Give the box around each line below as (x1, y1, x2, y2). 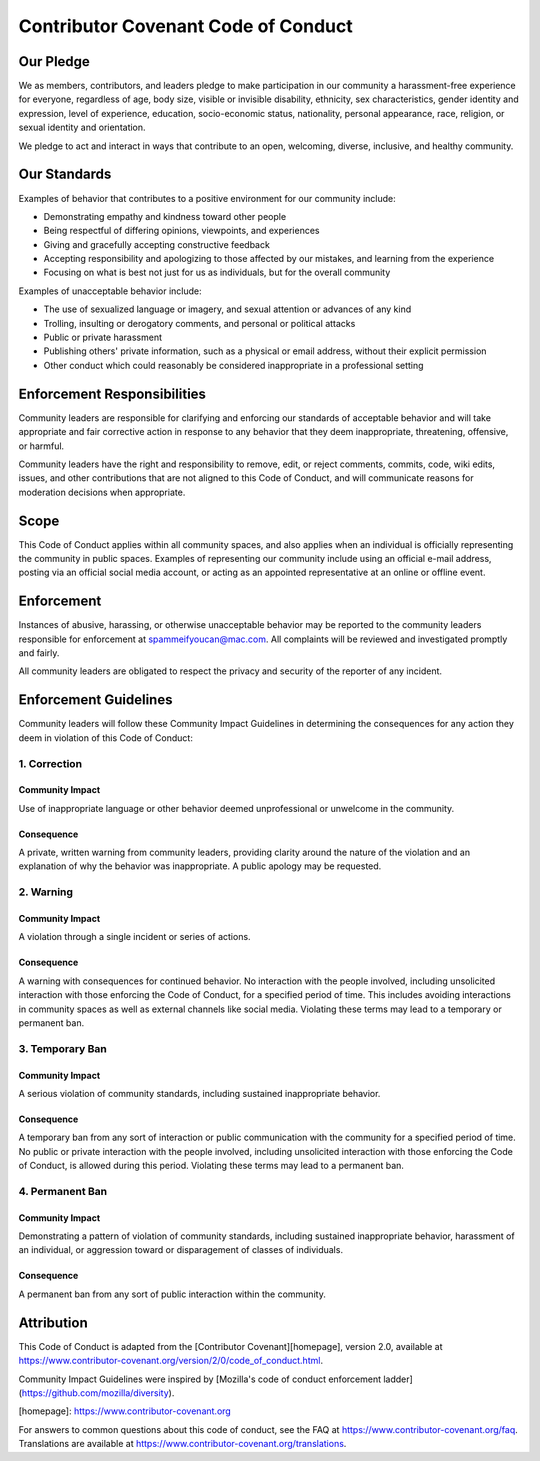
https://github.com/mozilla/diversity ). (21, 1386, 175, 1399)
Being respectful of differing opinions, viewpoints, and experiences (43, 225, 320, 237)
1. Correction (18, 756, 83, 770)
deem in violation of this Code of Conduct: (18, 731, 194, 744)
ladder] (383, 1373, 414, 1385)
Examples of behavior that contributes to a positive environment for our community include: (18, 192, 397, 204)
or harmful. (18, 440, 65, 452)
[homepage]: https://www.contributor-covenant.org (18, 1405, 232, 1417)
